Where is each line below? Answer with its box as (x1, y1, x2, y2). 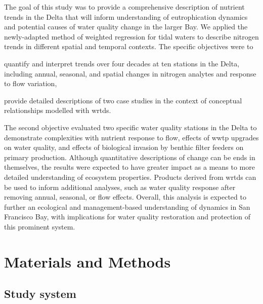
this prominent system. (4, 221, 75, 232)
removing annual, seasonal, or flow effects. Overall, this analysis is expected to (4, 192, 246, 202)
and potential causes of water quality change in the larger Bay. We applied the (4, 21, 248, 32)
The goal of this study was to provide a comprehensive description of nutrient (4, 2, 245, 12)
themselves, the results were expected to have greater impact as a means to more (4, 162, 255, 172)
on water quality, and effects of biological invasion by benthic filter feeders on (4, 142, 244, 153)
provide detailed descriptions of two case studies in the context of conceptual (4, 95, 242, 105)
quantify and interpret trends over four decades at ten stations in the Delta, (4, 58, 240, 68)
